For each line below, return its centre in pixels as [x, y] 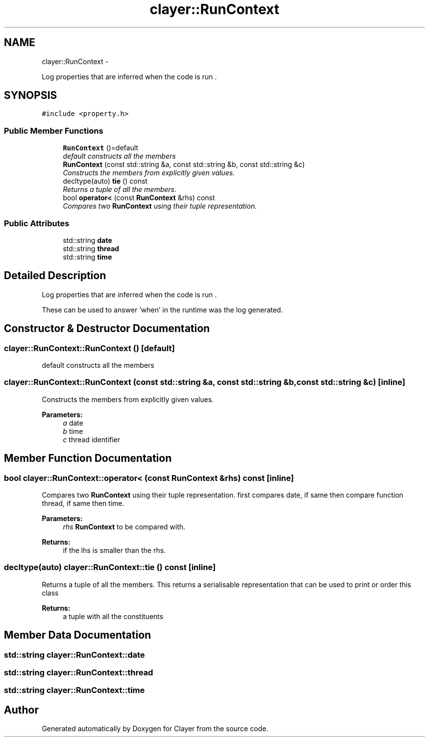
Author [21, 710]
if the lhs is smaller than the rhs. [114, 550]
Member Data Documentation [78, 635]
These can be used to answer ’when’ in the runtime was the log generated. [162, 310]
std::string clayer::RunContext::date [74, 655]
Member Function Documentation [88, 458]
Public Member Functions [54, 131]
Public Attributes [37, 223]
